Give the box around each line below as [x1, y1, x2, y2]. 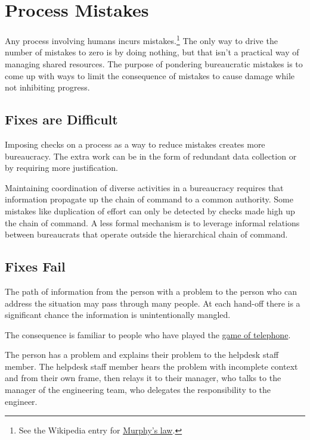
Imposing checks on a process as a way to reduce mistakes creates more [5, 138, 265, 150]
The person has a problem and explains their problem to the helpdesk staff [5, 348, 279, 361]
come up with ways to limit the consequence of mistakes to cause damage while [5, 69, 295, 82]
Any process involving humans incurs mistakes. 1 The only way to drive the [5, 33, 278, 46]
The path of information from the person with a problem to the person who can [5, 285, 297, 297]
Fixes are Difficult [5, 110, 118, 129]
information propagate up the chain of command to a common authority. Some [5, 193, 293, 205]
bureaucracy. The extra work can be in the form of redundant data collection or [5, 149, 297, 162]
